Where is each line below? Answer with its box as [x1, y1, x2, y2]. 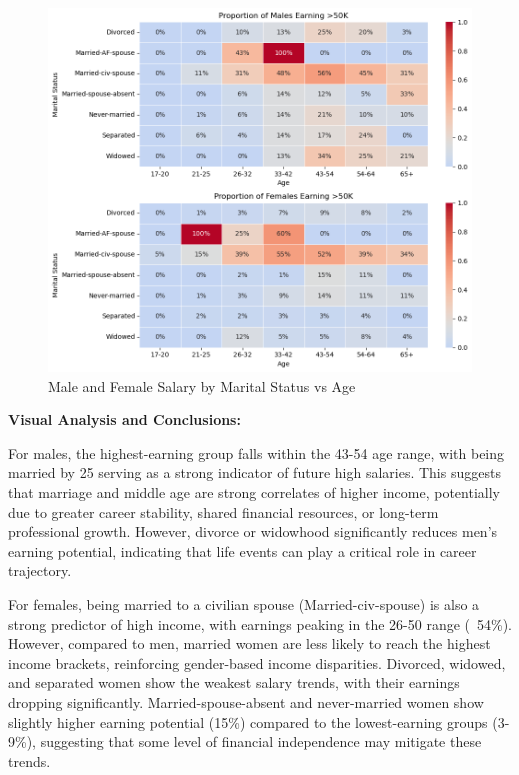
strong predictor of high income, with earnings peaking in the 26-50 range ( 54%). [8, 613, 512, 634]
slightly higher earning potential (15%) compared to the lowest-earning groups [8, 711, 488, 732]
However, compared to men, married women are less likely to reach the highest [8, 633, 491, 654]
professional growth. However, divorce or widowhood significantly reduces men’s [8, 521, 498, 542]
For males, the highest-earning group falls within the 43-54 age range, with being [8, 442, 505, 463]
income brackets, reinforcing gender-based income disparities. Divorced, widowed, [8, 652, 506, 673]
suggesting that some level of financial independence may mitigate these [40, 731, 482, 752]
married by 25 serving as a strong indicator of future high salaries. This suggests [8, 462, 501, 483]
